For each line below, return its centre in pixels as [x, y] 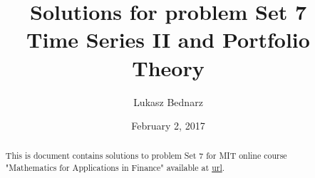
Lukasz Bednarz [168, 101]
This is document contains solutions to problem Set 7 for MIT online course [146, 156]
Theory [168, 67]
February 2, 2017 [168, 126]
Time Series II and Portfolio [168, 40]
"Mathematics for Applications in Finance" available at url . [115, 168]
